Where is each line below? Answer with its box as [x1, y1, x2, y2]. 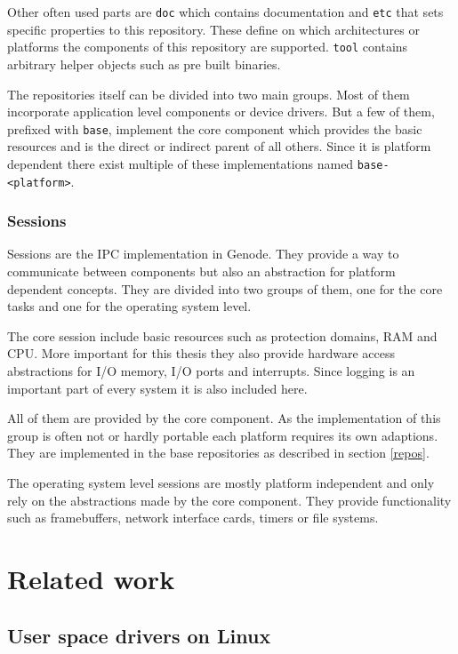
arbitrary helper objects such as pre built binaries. [7, 54, 281, 73]
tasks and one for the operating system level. [7, 297, 252, 315]
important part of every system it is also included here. [7, 379, 308, 397]
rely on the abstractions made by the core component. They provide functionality [7, 490, 452, 509]
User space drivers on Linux [7, 621, 271, 649]
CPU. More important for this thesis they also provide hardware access [7, 344, 396, 363]
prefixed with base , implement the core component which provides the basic [7, 119, 422, 138]
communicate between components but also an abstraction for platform [7, 262, 396, 281]
